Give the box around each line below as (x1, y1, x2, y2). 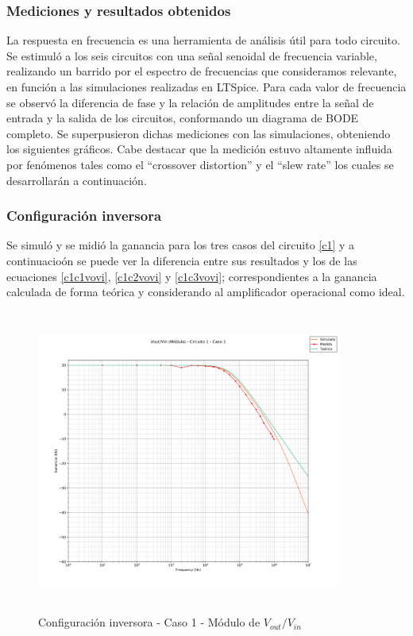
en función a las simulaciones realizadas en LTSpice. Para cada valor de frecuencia (6, 79, 407, 94)
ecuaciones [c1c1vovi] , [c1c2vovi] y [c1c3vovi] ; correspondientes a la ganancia (6, 268, 377, 284)
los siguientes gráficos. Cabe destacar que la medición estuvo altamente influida (6, 141, 392, 157)
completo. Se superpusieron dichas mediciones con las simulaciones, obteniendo (6, 125, 391, 141)
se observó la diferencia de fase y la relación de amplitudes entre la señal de (6, 94, 374, 110)
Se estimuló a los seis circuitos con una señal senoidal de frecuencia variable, (6, 47, 377, 64)
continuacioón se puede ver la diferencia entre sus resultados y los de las (6, 252, 357, 268)
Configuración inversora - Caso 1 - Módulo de (38, 614, 261, 630)
